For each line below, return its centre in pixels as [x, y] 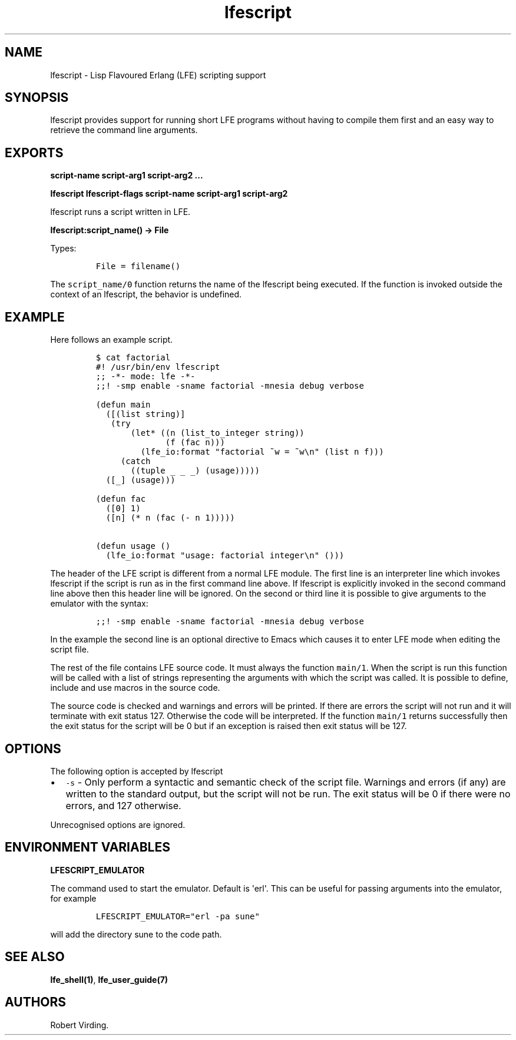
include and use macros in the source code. [135, 688]
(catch [135, 461]
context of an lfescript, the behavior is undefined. [146, 294]
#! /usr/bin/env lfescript [158, 367]
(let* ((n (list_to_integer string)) [217, 433]
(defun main [123, 405]
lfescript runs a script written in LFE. [120, 212]
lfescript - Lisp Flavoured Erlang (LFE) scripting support [158, 75]
